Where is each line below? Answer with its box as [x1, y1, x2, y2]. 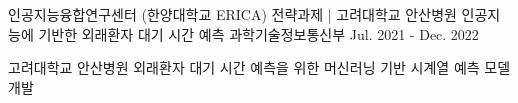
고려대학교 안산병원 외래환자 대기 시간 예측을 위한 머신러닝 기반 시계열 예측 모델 [8, 57, 511, 78]
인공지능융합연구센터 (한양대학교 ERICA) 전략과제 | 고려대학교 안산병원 [8, 4, 457, 24]
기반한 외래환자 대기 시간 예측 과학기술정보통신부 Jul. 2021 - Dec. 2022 [38, 23, 479, 44]
